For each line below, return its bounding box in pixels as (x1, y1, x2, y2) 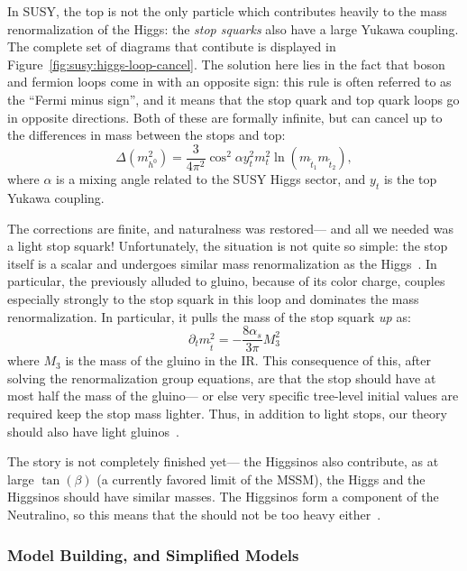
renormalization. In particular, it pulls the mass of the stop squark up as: (7, 307, 411, 326)
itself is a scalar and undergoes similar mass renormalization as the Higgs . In (7, 253, 437, 272)
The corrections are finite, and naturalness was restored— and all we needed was (7, 218, 453, 237)
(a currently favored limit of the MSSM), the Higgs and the (96, 469, 426, 488)
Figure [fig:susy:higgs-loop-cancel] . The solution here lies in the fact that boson (7, 54, 445, 73)
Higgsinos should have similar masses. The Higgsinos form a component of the (7, 487, 439, 506)
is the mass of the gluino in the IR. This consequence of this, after (65, 351, 431, 370)
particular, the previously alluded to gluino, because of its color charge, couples (7, 272, 445, 290)
